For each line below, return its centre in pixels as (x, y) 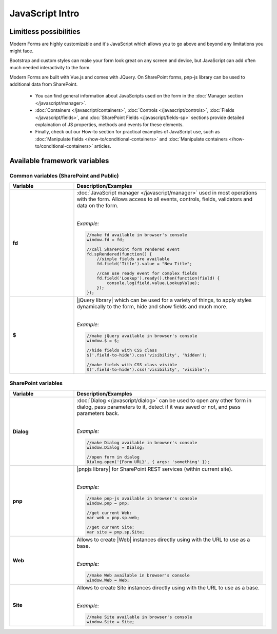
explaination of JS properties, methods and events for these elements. (110, 124)
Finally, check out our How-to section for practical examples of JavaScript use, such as (127, 132)
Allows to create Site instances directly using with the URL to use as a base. (168, 587)
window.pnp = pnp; (108, 503)
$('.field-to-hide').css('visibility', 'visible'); (148, 369)
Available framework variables (59, 161)
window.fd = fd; (105, 240)
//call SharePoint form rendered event (133, 250)
